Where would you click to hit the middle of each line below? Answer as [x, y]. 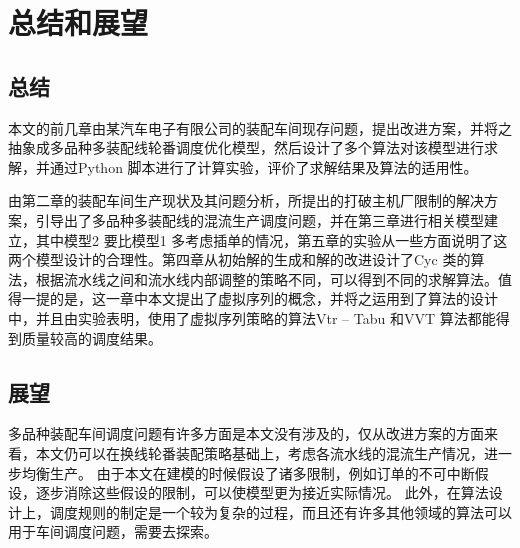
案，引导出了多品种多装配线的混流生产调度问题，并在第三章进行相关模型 [246, 219]
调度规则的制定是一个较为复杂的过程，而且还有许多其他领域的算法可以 [280, 511]
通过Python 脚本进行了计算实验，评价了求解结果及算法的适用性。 [263, 166]
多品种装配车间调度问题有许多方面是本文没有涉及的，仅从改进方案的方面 [246, 433]
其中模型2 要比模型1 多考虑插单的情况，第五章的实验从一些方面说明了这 [271, 239]
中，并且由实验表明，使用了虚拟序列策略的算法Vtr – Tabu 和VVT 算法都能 [252, 317]
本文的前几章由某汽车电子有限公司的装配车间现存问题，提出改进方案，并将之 [260, 127]
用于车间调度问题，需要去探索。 [113, 531]
